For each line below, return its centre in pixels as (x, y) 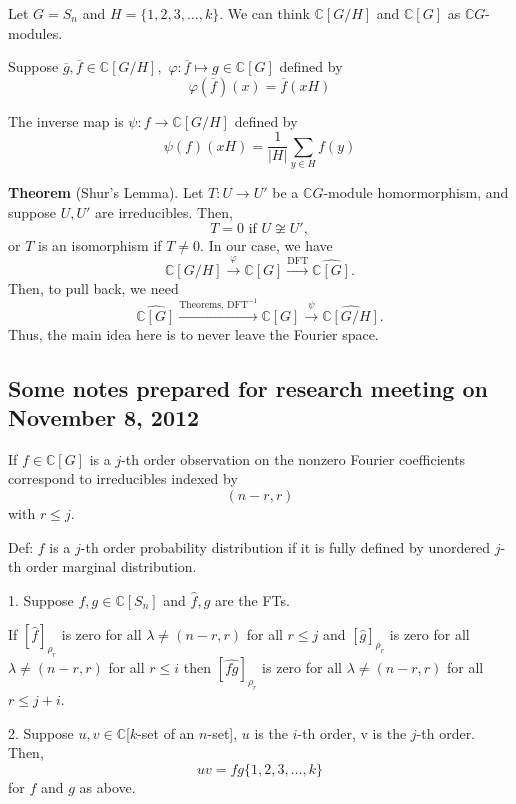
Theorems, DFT (214, 304)
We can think (268, 13)
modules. (35, 32)
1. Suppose (41, 599)
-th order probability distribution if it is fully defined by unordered (285, 546)
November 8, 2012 (104, 417)
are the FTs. (252, 599)
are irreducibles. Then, (164, 211)
